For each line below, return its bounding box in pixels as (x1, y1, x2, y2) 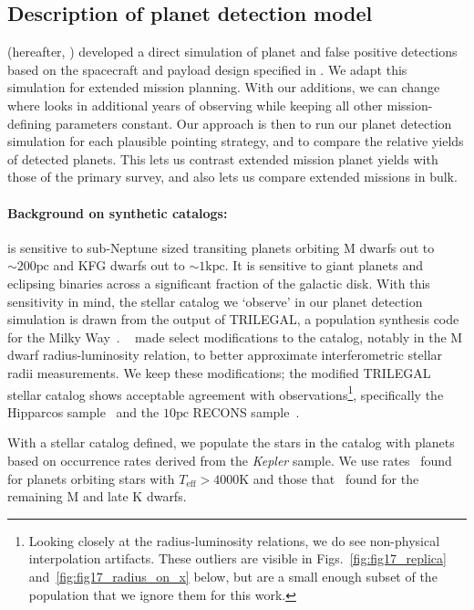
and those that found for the (252, 468, 419, 488)
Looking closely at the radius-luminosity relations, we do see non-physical (28, 531, 440, 550)
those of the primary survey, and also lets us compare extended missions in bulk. (7, 167, 458, 186)
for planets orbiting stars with (7, 468, 175, 488)
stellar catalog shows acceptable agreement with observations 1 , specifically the (7, 382, 444, 404)
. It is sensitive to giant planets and (224, 256, 423, 275)
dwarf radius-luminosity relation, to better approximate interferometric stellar (7, 345, 443, 364)
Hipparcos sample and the (7, 402, 160, 421)
